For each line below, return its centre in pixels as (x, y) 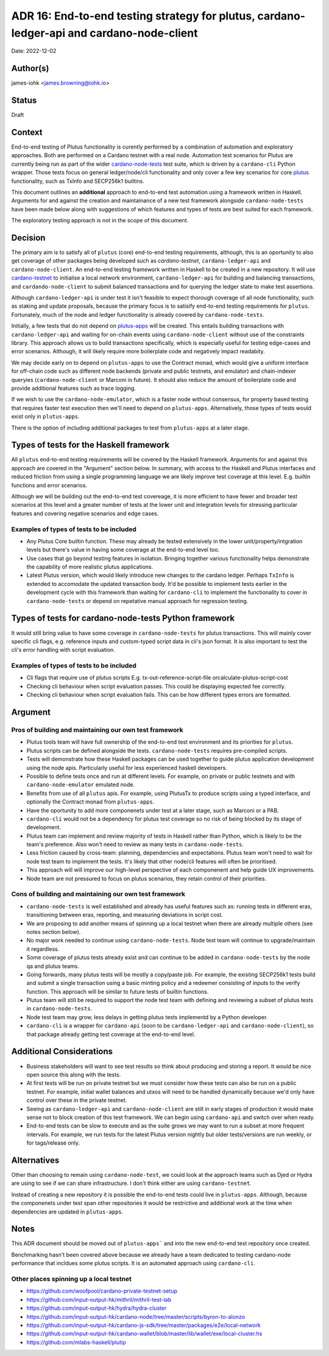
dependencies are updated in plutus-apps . (67, 1212)
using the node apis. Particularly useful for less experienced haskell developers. (127, 768)
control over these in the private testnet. (77, 1100)
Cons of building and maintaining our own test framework (98, 894)
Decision (28, 238)
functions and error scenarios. (49, 485)
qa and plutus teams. (53, 966)
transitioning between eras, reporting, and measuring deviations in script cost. (125, 915)
